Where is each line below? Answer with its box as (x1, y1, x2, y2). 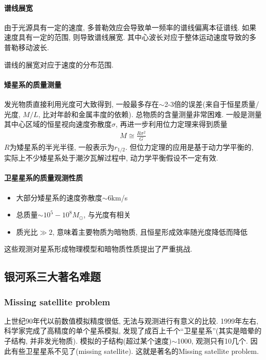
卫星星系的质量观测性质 (4, 172, 83, 183)
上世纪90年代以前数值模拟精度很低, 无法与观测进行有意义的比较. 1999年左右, (4, 315, 258, 326)
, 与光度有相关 (83, 209, 131, 220)
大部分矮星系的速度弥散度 (16, 192, 102, 202)
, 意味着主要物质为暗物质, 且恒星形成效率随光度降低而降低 (52, 226, 248, 237)
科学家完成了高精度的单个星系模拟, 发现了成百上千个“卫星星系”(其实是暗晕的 (4, 325, 262, 336)
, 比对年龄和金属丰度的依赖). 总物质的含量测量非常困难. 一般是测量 (38, 108, 262, 119)
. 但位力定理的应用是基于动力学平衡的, (125, 141, 254, 152)
